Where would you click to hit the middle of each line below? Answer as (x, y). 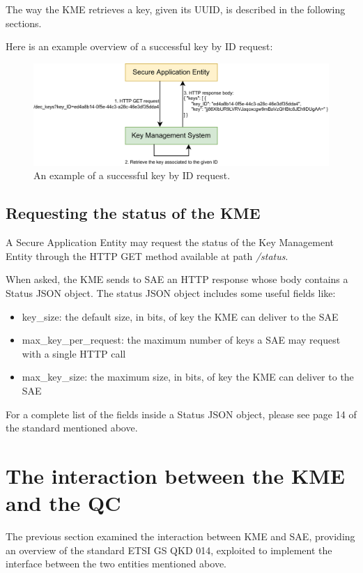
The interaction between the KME (175, 475)
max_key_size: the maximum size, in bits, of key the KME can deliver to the (188, 377)
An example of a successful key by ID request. (132, 175)
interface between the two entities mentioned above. (116, 564)
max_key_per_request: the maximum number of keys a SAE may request (181, 340)
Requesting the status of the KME (133, 213)
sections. (24, 23)
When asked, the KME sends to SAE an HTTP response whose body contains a (177, 279)
